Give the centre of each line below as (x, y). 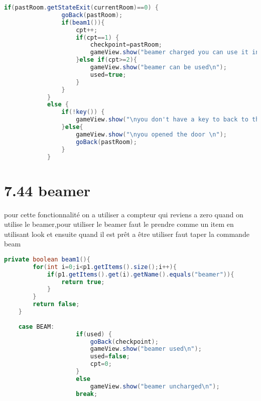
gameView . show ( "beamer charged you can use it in (175, 52)
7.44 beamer (47, 190)
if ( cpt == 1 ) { (98, 37)
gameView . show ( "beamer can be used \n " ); (158, 67)
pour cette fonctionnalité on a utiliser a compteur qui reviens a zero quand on (124, 214)
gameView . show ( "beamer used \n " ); (146, 349)
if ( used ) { (94, 334)
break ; (87, 394)
